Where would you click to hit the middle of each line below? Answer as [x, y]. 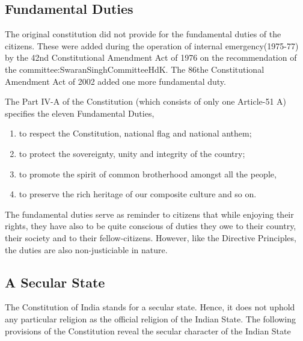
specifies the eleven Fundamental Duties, [80, 113]
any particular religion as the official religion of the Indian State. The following [151, 318]
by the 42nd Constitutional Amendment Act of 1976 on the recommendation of [151, 57]
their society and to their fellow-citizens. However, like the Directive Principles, [151, 237]
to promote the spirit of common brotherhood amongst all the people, [148, 174]
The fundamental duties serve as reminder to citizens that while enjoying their [149, 214]
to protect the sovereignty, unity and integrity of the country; [132, 153]
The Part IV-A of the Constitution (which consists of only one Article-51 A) [146, 101]
